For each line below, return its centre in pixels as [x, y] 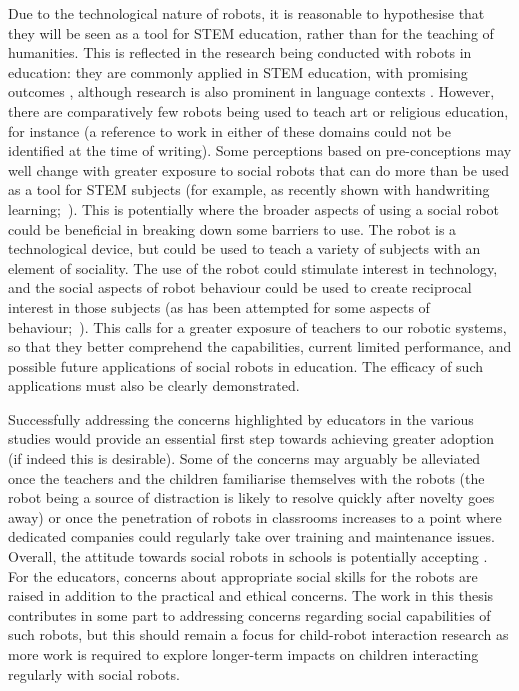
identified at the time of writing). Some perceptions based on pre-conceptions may [260, 150]
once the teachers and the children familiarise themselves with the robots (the [246, 477]
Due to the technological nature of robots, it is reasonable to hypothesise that [246, 13]
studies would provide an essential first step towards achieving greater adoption [251, 438]
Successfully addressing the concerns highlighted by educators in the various [241, 418]
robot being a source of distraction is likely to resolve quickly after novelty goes [251, 497]
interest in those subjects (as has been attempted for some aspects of [219, 306]
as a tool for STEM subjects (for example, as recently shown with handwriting [249, 189]
